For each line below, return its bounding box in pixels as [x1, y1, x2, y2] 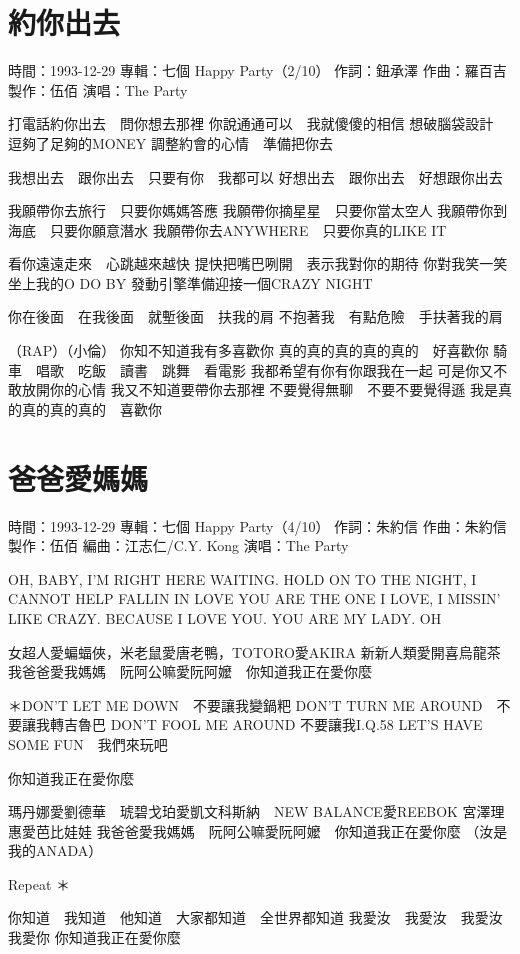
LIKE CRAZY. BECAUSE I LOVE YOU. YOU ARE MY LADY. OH [8, 607, 442, 628]
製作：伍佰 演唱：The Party [8, 79, 188, 100]
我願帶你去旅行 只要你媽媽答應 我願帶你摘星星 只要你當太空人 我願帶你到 [8, 200, 508, 221]
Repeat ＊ [8, 873, 71, 894]
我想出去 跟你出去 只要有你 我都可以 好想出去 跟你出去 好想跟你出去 [8, 166, 503, 187]
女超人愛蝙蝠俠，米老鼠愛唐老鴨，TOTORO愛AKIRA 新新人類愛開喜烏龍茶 [8, 641, 501, 662]
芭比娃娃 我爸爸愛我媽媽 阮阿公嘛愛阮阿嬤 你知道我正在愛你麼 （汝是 [35, 820, 508, 841]
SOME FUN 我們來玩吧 [8, 733, 168, 754]
